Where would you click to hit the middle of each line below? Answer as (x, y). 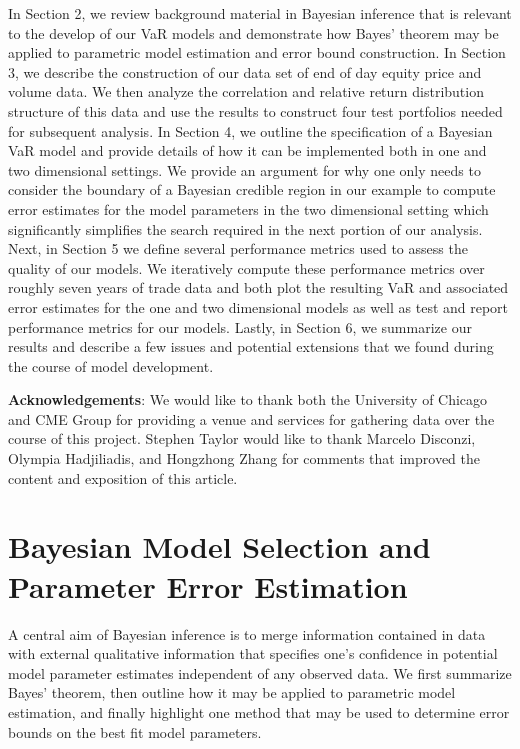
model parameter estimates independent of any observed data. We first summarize (260, 672)
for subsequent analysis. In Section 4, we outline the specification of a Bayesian (250, 130)
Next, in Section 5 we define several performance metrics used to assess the (238, 248)
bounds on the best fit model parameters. (135, 731)
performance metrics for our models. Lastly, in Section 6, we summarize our (240, 326)
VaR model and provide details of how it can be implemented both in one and (247, 150)
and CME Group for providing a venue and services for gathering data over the (251, 418)
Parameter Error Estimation (208, 585)
